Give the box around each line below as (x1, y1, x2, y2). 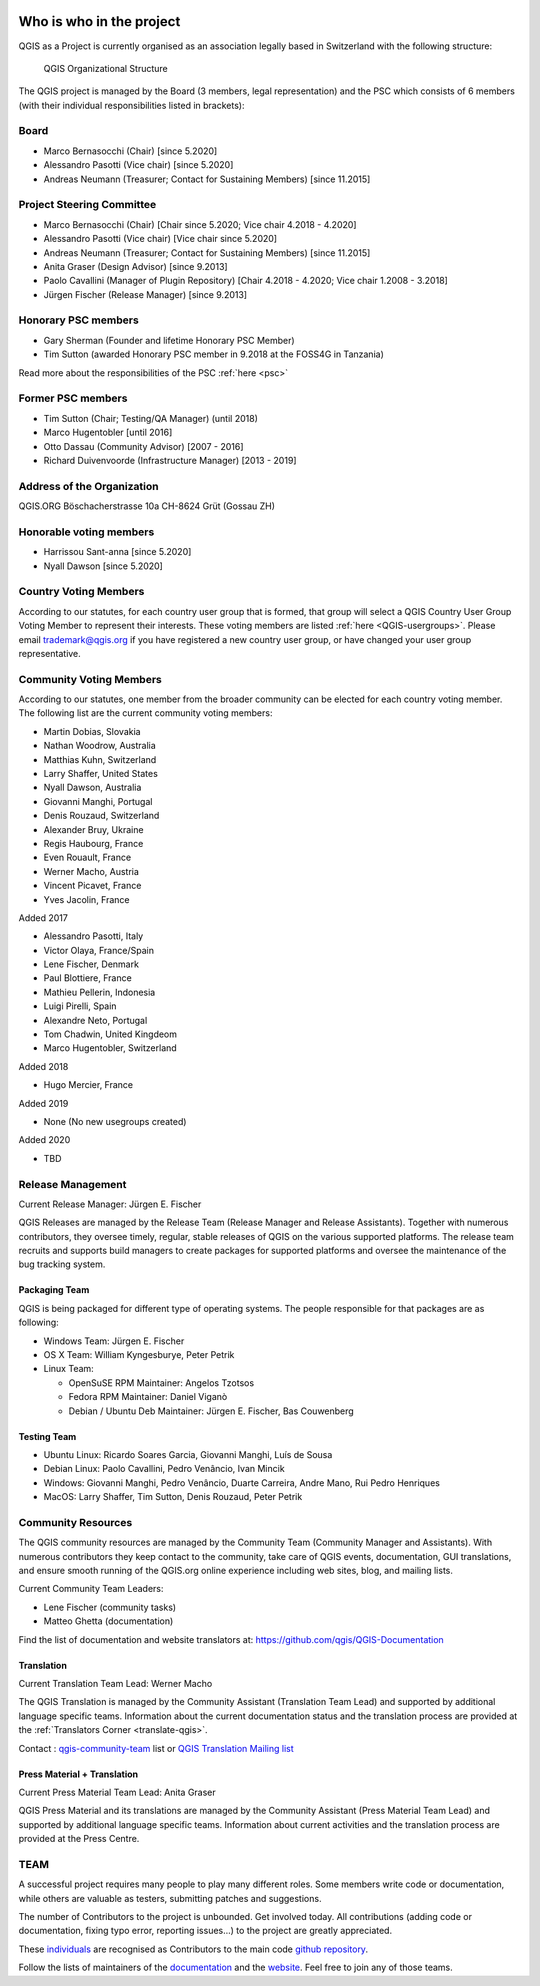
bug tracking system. (18, 1258, 106, 1270)
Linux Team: (43, 1363, 94, 1375)
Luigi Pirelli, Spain (43, 1000, 117, 1012)
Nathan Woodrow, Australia (43, 740, 157, 752)
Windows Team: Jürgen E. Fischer (43, 1335, 185, 1347)
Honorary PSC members (18, 313, 139, 327)
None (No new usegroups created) (43, 1116, 187, 1127)
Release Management (18, 1177, 127, 1191)
